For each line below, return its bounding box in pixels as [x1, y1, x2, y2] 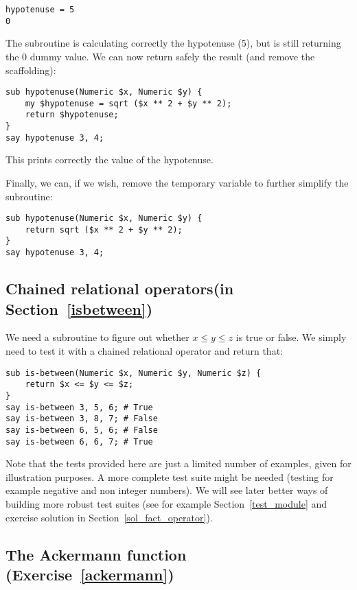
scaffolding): [5, 62, 56, 77]
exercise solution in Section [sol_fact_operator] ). [5, 510, 213, 524]
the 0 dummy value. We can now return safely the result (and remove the [5, 49, 315, 63]
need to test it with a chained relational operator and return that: [5, 343, 283, 357]
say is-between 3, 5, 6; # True [5, 402, 153, 412]
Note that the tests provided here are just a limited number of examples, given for [5, 456, 352, 471]
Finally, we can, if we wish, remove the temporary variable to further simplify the [5, 175, 349, 189]
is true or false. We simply [235, 330, 347, 344]
